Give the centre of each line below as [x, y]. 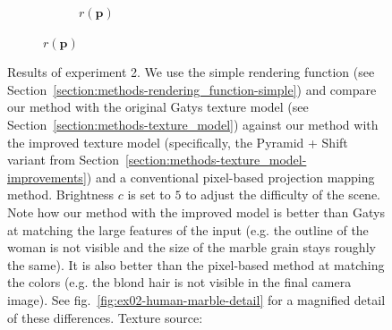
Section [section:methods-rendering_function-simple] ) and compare [192, 89]
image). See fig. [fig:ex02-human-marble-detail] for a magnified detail [196, 299]
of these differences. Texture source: [105, 317]
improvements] [47, 177]
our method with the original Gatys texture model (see [158, 107]
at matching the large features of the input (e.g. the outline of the [188, 229]
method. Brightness [60, 195]
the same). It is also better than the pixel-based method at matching [196, 264]
